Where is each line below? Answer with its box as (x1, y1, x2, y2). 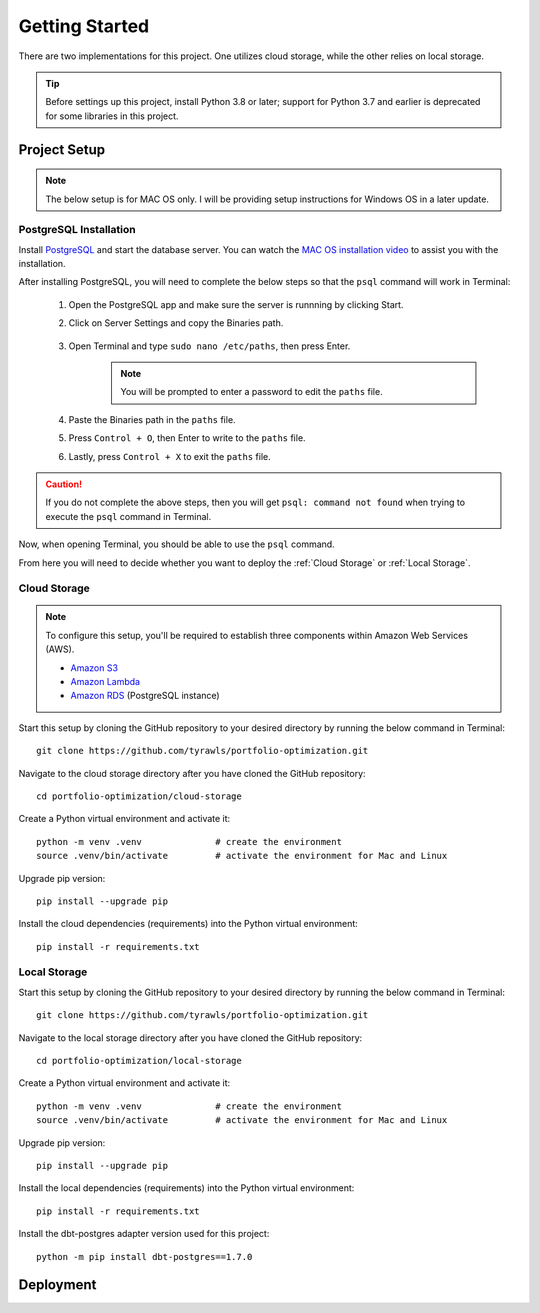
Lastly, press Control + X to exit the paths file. (68, 450, 271, 462)
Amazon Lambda (70, 676, 140, 688)
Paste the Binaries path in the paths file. (68, 413, 236, 425)
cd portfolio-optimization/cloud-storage (36, 790, 242, 802)
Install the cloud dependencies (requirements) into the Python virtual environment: (18, 918, 359, 930)
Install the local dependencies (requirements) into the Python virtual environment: (18, 1182, 355, 1194)
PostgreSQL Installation (18, 223, 136, 237)
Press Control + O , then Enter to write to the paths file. (68, 432, 306, 444)
